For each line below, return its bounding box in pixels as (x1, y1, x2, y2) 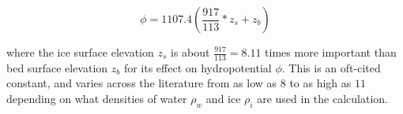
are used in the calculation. (257, 90, 388, 107)
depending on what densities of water (6, 90, 187, 107)
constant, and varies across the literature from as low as (6, 75, 277, 91)
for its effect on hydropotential (123, 59, 272, 75)
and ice (205, 90, 241, 107)
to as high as (289, 75, 352, 91)
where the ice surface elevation (6, 44, 154, 60)
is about (171, 44, 210, 60)
